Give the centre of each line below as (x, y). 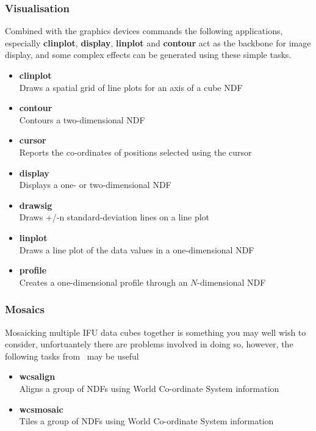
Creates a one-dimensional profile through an (103, 282)
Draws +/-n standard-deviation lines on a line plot (114, 217)
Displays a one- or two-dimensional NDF (95, 185)
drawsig (36, 205)
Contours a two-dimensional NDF (82, 119)
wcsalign (37, 376)
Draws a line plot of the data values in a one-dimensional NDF (137, 249)
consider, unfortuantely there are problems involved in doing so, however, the (149, 344)
